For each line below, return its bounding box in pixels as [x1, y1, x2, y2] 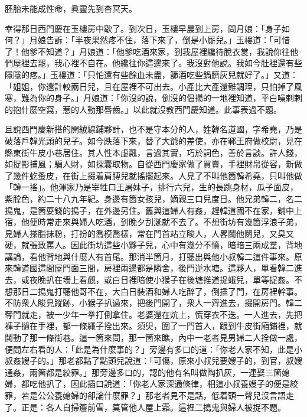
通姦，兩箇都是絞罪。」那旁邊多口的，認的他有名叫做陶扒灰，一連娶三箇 [5, 366, 282, 378]
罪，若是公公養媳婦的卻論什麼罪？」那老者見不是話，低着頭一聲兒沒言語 [5, 389, 286, 401]
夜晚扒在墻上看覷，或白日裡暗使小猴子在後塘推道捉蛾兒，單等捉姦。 [29, 273, 294, 286]
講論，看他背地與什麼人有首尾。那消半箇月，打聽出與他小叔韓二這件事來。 [5, 250, 294, 262]
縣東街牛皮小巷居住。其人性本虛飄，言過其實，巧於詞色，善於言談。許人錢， [5, 146, 302, 158]
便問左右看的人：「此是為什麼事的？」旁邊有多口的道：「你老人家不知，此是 [5, 343, 294, 355]
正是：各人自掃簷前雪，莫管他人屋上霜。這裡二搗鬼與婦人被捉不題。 [21, 400, 286, 413]
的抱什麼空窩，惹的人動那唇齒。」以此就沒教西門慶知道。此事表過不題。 [5, 103, 282, 115]
